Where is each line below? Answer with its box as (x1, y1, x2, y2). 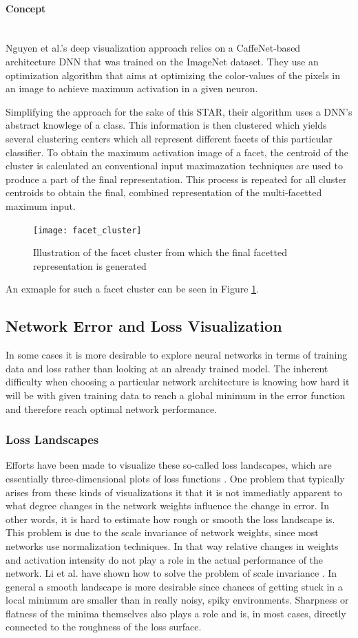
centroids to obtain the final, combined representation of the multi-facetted (6, 185, 322, 200)
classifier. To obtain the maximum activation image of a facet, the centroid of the (6, 145, 348, 159)
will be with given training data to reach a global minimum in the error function (6, 387, 346, 402)
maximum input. (6, 198, 76, 213)
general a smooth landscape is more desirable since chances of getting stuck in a (6, 579, 343, 593)
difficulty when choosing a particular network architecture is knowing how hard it (6, 374, 350, 389)
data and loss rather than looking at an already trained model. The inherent (6, 361, 328, 375)
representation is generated (33, 258, 147, 273)
